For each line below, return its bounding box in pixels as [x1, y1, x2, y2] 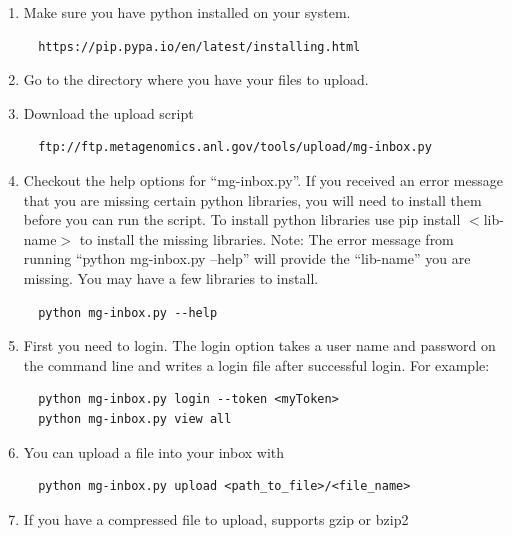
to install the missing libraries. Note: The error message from [79, 228, 454, 249]
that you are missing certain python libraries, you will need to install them [23, 189, 482, 210]
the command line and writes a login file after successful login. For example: [23, 354, 490, 375]
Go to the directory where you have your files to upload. [23, 69, 369, 90]
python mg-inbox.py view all [38, 411, 232, 426]
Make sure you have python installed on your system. [23, 2, 351, 22]
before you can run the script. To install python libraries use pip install [23, 209, 461, 230]
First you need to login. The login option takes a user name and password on [23, 335, 496, 356]
